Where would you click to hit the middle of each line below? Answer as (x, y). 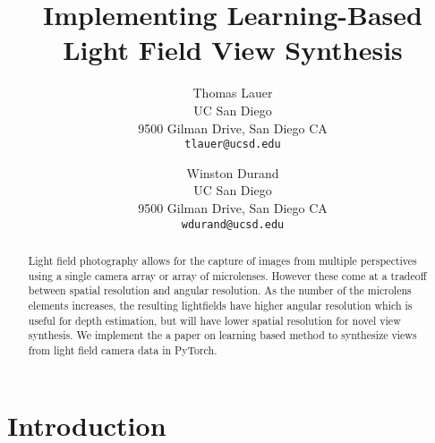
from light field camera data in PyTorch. (123, 349)
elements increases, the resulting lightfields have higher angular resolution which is (220, 305)
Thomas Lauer (233, 93)
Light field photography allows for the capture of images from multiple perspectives (222, 260)
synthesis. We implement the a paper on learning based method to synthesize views (222, 335)
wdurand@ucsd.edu (233, 224)
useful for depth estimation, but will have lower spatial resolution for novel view (214, 320)
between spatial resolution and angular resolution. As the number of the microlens (220, 290)
